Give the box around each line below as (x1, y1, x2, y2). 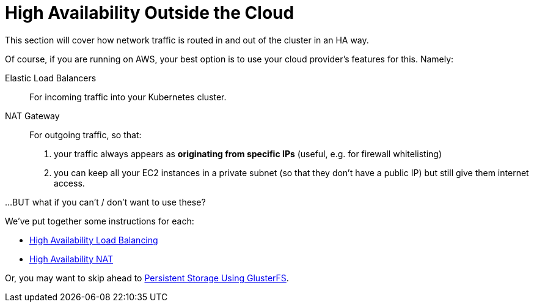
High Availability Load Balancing (29, 234, 158, 245)
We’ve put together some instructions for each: (5, 215, 194, 226)
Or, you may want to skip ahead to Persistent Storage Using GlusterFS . (5, 272, 289, 283)
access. (54, 177, 85, 188)
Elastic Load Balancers (5, 72, 97, 83)
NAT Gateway (5, 110, 60, 121)
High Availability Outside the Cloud (5, 2, 294, 23)
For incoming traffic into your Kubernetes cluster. (29, 91, 227, 102)
